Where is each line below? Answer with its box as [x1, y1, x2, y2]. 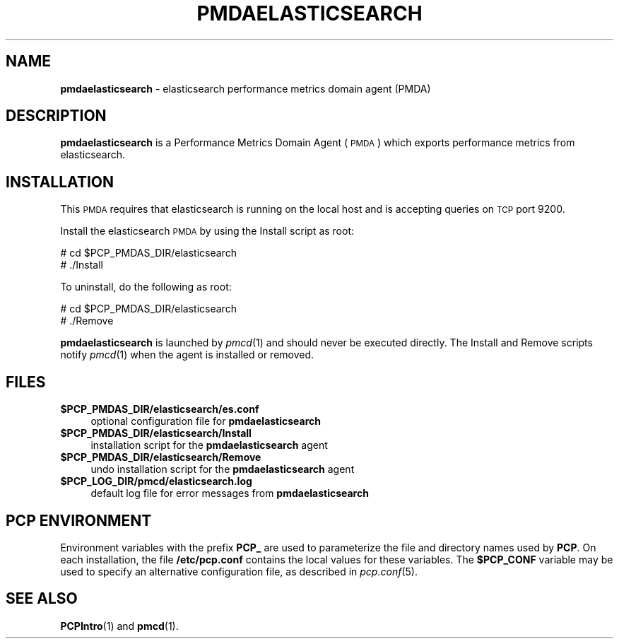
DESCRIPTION [6, 107, 107, 125]
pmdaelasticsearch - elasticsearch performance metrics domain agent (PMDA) [60, 82, 431, 95]
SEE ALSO [6, 590, 78, 608]
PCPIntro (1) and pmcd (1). [60, 619, 179, 632]
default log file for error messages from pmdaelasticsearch [90, 487, 369, 500]
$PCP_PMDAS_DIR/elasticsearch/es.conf [60, 403, 259, 416]
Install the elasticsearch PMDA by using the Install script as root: [60, 225, 355, 238]
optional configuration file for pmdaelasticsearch [90, 415, 322, 428]
